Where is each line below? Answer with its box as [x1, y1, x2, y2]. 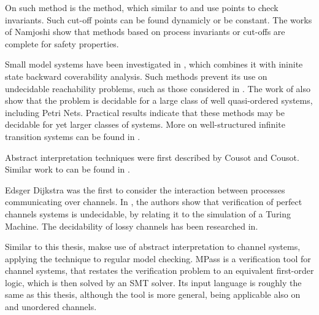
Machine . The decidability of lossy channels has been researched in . [5, 219, 258, 232]
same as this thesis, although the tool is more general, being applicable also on [5, 288, 301, 301]
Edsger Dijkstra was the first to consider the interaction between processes [5, 183, 285, 196]
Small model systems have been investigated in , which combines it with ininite [5, 58, 303, 71]
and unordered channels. [5, 300, 97, 313]
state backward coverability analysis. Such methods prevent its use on [5, 69, 267, 82]
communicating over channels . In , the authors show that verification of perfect [5, 195, 302, 208]
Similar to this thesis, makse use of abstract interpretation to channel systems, [5, 240, 301, 253]
